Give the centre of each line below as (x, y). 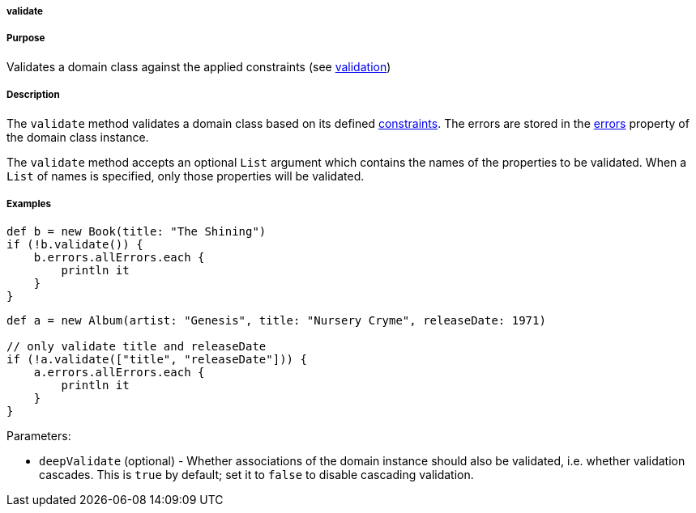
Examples (29, 204)
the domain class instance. (78, 137)
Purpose (26, 38)
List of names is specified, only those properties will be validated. (186, 176)
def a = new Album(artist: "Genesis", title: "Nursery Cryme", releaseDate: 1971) (276, 321)
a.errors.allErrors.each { (119, 373)
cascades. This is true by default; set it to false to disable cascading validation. (256, 475)
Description (33, 95)
